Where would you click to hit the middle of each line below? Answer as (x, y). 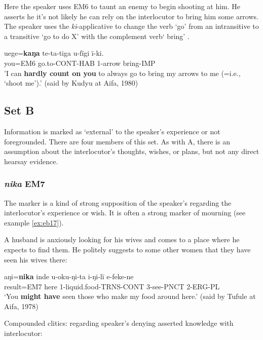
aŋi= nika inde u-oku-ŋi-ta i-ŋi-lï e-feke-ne (69, 276)
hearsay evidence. (31, 161)
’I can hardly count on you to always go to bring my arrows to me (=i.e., (122, 73)
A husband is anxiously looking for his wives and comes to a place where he (122, 239)
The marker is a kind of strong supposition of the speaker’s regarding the (118, 202)
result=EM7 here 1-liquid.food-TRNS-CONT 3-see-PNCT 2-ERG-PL (112, 286)
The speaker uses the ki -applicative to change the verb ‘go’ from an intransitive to (131, 26)
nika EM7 (25, 184)
